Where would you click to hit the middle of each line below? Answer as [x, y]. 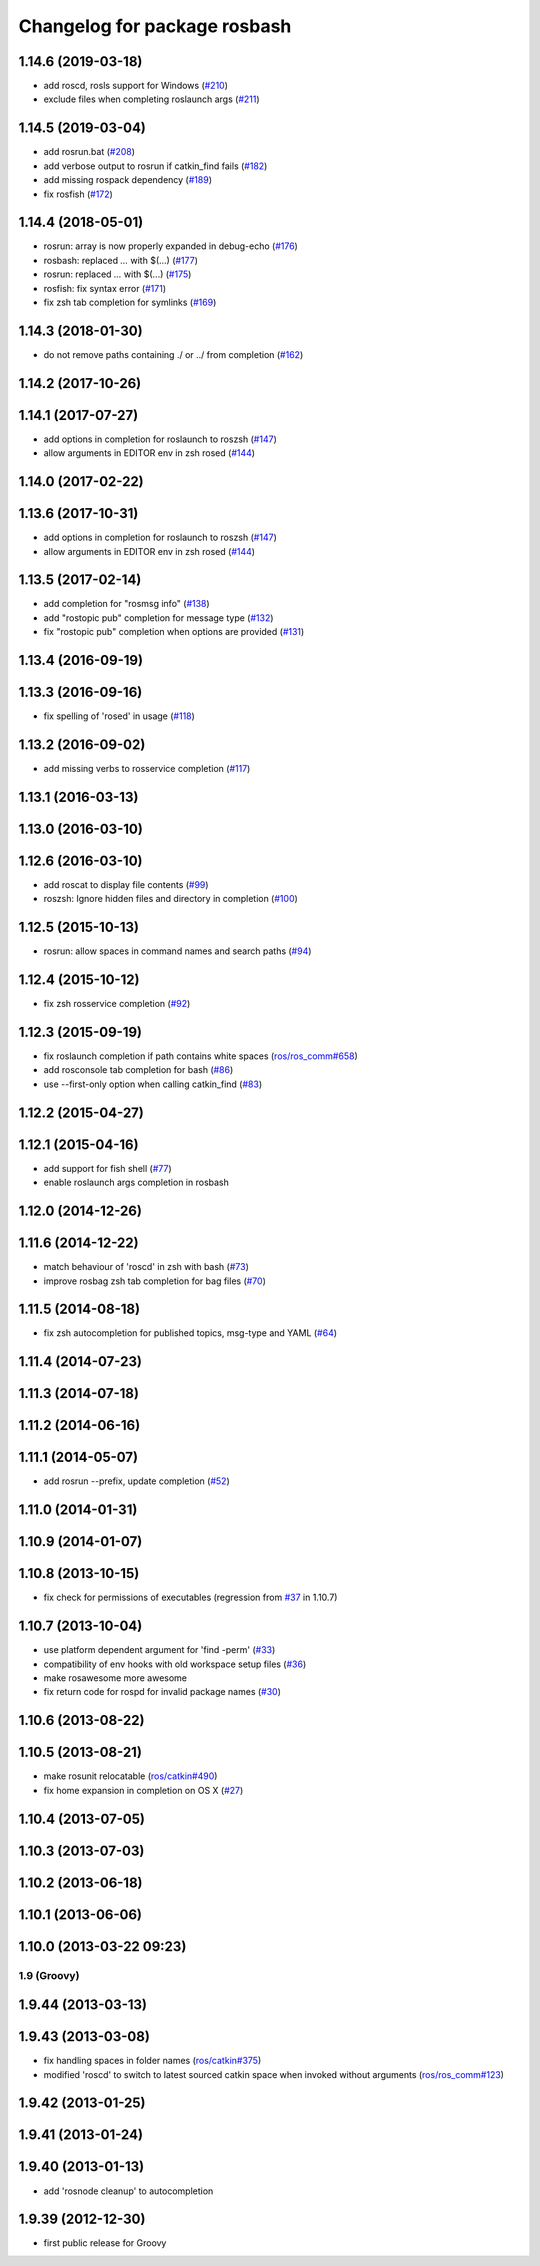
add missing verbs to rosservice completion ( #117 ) [147, 769]
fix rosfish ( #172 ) [78, 194]
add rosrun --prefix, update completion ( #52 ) [136, 1481]
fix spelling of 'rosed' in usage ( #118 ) [119, 716]
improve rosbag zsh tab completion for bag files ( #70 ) [155, 1281]
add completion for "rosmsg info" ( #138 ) [126, 604]
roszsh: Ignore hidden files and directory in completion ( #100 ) [171, 899]
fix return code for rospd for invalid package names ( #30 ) [162, 1692]
